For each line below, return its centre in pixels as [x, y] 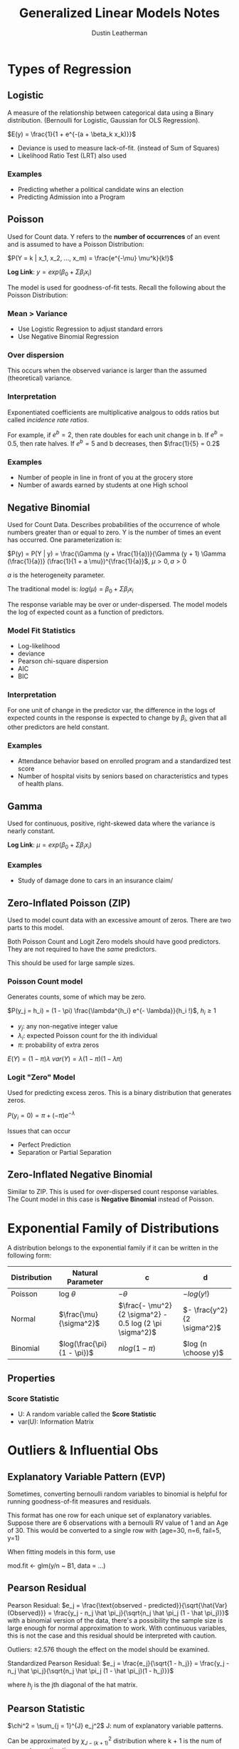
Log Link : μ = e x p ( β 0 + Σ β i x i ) [50, 846]
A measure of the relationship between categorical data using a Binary [111, 113]
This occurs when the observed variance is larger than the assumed [107, 371]
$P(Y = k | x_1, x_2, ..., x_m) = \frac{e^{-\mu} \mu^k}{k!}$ [91, 257]
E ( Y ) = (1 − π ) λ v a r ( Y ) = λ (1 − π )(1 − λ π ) [65, 1059]
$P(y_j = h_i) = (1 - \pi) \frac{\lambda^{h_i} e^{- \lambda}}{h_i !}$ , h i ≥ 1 [112, 1012]
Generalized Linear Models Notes [119, 13]
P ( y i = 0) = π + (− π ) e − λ [41, 1116]
